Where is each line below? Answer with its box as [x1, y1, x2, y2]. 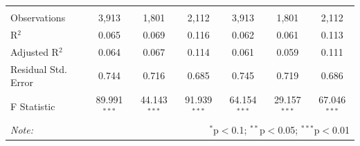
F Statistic [10, 98, 55, 113]
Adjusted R [10, 44, 59, 59]
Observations [10, 10, 66, 24]
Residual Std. [10, 61, 67, 76]
